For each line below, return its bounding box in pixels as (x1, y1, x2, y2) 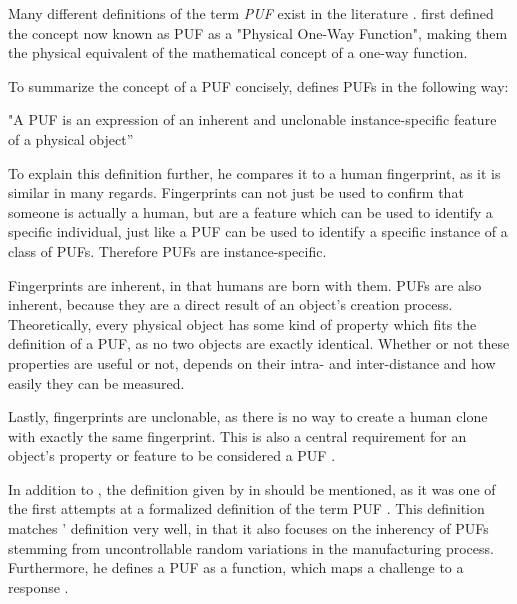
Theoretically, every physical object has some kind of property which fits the (8, 313, 477, 334)
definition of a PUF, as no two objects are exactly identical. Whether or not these (8, 333, 510, 354)
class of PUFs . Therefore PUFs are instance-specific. (8, 240, 327, 261)
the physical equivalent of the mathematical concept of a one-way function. (8, 42, 468, 63)
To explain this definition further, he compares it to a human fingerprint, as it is (8, 162, 501, 183)
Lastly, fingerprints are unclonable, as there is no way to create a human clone (8, 406, 488, 427)
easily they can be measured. (8, 372, 185, 393)
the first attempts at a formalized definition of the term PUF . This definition (8, 498, 485, 519)
